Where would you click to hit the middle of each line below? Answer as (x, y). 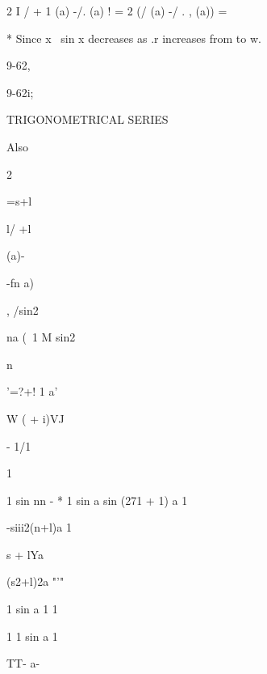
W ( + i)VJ (35, 418)
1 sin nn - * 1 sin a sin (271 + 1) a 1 (97, 500)
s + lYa (25, 554)
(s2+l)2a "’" (35, 581)
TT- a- (23, 663)
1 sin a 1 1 (32, 609)
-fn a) (20, 282)
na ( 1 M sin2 (41, 337)
